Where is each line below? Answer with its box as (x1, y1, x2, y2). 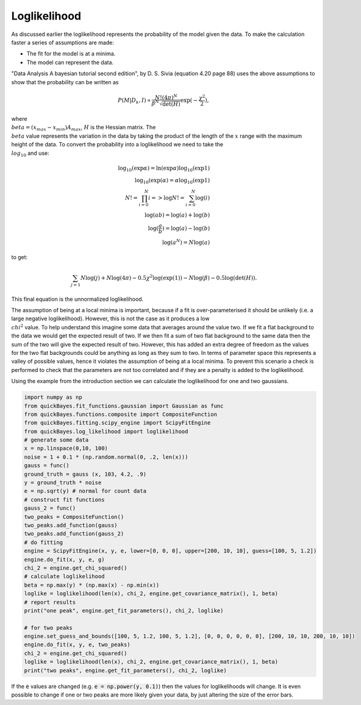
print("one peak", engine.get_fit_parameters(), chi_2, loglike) (24, 607, 224, 614)
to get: (11, 253, 28, 260)
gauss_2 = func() (24, 505, 76, 512)
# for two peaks (24, 624, 73, 631)
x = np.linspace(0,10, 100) (24, 445, 108, 452)
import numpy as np (24, 394, 82, 401)
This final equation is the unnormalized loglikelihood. (11, 295, 144, 302)
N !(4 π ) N (154, 93, 178, 101)
